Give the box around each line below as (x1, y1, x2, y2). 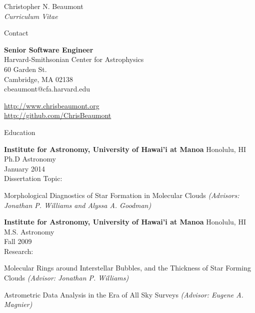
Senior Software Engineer (4, 44, 93, 54)
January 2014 (4, 163, 45, 173)
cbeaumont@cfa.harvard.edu (4, 83, 90, 94)
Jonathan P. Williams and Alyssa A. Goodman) (4, 199, 151, 210)
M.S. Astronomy (4, 226, 54, 236)
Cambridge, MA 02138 (4, 73, 73, 84)
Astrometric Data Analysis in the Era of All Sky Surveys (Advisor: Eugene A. (4, 289, 243, 299)
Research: (4, 245, 33, 256)
